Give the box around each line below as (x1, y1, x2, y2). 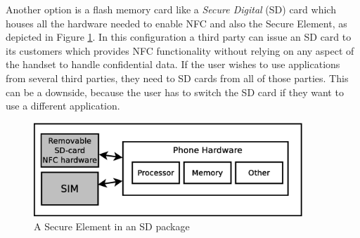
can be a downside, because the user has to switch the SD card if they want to (6, 84, 344, 99)
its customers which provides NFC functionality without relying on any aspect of (6, 43, 354, 58)
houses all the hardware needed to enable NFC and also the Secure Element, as (6, 15, 347, 30)
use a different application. (6, 98, 120, 113)
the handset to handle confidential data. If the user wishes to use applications (6, 57, 340, 72)
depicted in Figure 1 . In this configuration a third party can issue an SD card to (6, 29, 352, 44)
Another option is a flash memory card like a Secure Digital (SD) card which (6, 2, 336, 16)
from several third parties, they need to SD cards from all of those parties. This (6, 70, 349, 85)
